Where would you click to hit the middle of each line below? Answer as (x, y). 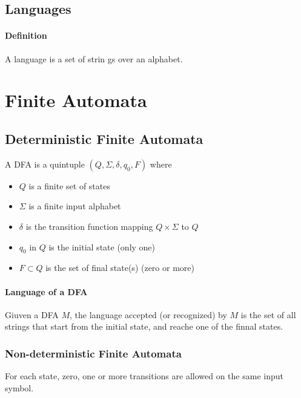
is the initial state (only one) (102, 246)
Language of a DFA (46, 291)
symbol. (19, 387)
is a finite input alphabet (75, 206)
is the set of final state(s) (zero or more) (120, 268)
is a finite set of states (69, 185)
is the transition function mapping (89, 226)
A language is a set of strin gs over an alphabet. (94, 58)
